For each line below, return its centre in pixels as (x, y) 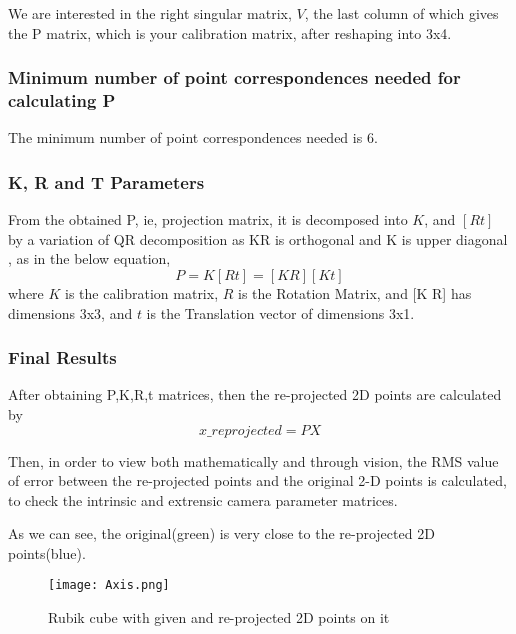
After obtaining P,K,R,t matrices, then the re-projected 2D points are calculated (255, 394)
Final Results (62, 357)
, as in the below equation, (89, 258)
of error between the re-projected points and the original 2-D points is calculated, (257, 480)
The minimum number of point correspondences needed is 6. (193, 137)
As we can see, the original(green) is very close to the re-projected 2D (221, 533)
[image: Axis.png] (109, 585)
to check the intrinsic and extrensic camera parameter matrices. (203, 499)
